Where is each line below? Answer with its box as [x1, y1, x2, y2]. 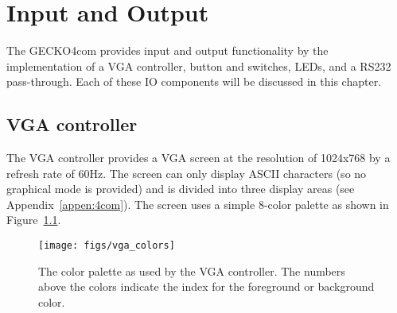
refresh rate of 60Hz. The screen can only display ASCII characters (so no [6, 164, 367, 181]
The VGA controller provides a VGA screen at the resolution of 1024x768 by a [6, 149, 391, 166]
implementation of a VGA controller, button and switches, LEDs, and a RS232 [6, 57, 391, 74]
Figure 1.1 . [6, 211, 61, 228]
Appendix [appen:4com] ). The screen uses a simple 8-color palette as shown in [6, 195, 389, 212]
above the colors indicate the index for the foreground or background [38, 278, 375, 295]
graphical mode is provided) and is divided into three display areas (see [6, 180, 355, 197]
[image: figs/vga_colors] [38, 240, 175, 252]
